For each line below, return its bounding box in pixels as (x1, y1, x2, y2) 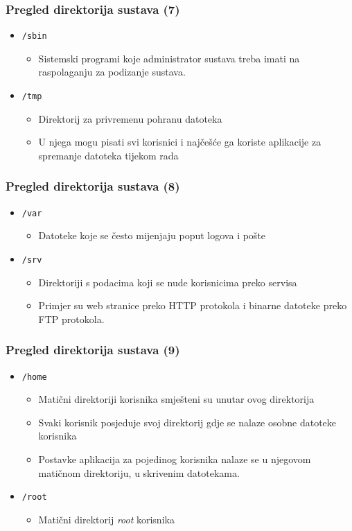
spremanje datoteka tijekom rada (38, 148, 179, 162)
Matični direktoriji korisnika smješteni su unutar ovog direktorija (38, 392, 315, 406)
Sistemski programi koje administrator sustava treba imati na (38, 51, 300, 65)
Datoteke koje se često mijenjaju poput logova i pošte (38, 228, 266, 243)
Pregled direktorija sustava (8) (6, 177, 180, 195)
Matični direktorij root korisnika (38, 512, 175, 526)
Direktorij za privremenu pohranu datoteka (38, 111, 222, 125)
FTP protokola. (38, 311, 105, 326)
